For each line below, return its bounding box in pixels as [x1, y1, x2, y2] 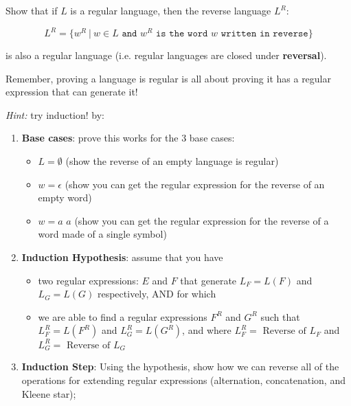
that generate [180, 273, 237, 287]
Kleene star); [21, 386, 76, 401]
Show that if [5, 3, 58, 17]
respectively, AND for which [97, 286, 216, 301]
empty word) [38, 190, 92, 205]
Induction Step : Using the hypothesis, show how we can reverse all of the [21, 359, 339, 374]
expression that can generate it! [5, 84, 138, 99]
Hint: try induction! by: [5, 107, 104, 122]
